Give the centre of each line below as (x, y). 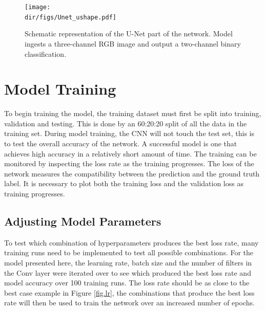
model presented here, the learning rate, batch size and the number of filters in (128, 262)
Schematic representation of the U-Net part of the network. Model (129, 34)
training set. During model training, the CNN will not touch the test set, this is (129, 133)
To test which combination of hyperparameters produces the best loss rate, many (131, 242)
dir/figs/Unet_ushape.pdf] (70, 17)
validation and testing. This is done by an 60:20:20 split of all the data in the (126, 123)
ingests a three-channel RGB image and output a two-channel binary (133, 43)
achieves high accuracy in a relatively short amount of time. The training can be (130, 153)
